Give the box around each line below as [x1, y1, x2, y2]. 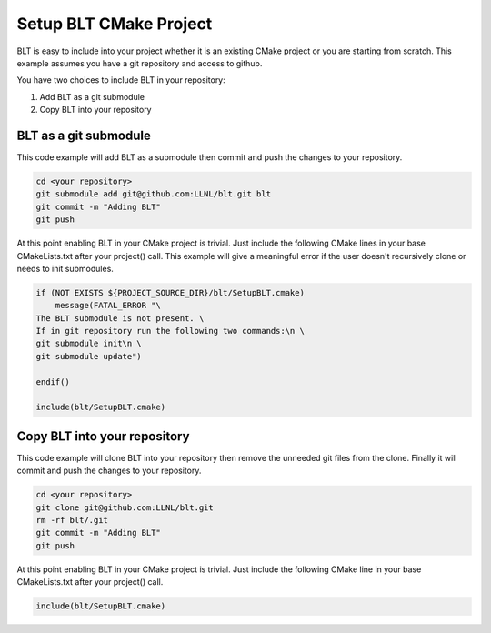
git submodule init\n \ [35, 338, 143, 349]
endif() [35, 377, 70, 387]
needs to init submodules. [16, 263, 114, 274]
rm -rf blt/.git [35, 515, 109, 526]
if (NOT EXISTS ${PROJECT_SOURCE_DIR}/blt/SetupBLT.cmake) [35, 287, 305, 297]
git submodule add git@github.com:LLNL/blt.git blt [35, 189, 272, 199]
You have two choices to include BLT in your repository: [16, 75, 226, 85]
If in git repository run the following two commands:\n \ [35, 326, 305, 337]
